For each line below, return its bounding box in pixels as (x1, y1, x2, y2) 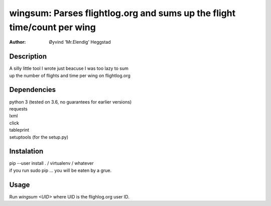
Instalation (9, 147, 44, 156)
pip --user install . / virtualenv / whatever (9, 160, 94, 166)
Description (9, 52, 47, 61)
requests (9, 106, 28, 112)
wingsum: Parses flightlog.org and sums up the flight (9, 8, 236, 19)
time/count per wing (9, 22, 96, 33)
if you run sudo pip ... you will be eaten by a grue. (9, 167, 112, 173)
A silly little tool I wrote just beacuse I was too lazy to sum (9, 65, 129, 71)
